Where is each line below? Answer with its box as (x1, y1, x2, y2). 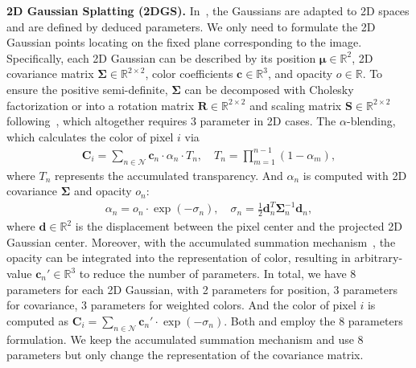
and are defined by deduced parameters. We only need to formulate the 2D (6, 18, 376, 35)
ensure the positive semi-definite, (6, 80, 168, 97)
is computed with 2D (303, 166, 407, 183)
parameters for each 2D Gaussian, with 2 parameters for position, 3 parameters (6, 280, 397, 297)
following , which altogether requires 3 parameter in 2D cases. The (6, 112, 336, 129)
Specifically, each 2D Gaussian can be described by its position (6, 49, 316, 66)
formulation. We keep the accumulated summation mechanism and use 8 (6, 330, 364, 347)
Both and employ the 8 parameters (230, 312, 403, 329)
